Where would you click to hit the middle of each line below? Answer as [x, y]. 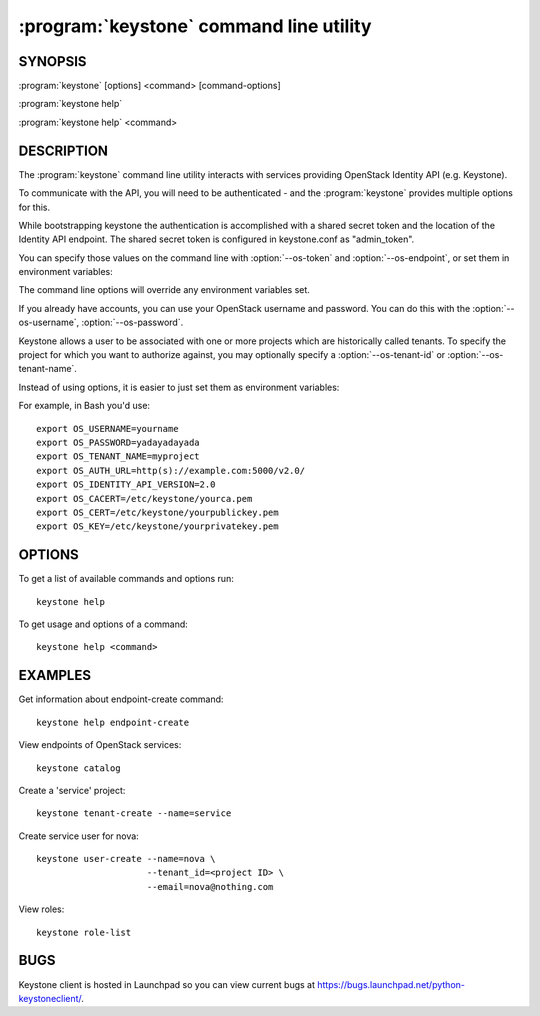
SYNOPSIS [52, 61]
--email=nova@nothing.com [210, 886]
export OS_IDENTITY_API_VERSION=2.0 [126, 484]
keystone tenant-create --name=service [134, 813]
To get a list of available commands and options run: [126, 579]
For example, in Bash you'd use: [84, 406]
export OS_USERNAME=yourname [107, 428]
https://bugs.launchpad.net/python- [390, 984]
